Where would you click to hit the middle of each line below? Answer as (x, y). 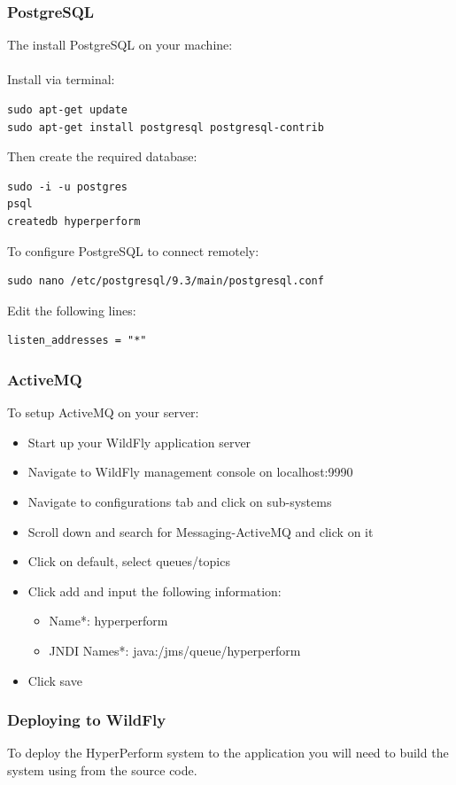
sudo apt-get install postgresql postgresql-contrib (166, 127)
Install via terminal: (61, 79)
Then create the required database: (102, 156)
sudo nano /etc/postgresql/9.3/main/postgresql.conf (166, 281)
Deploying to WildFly (87, 720)
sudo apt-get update (68, 110)
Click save (55, 680)
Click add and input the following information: (155, 591)
